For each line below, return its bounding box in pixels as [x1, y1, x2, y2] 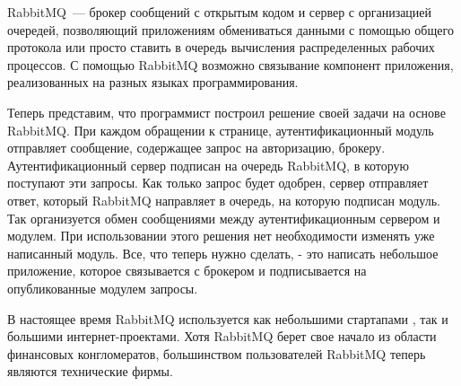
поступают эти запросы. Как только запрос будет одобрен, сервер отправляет [7, 173, 429, 192]
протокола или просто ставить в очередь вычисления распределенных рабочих [7, 38, 435, 57]
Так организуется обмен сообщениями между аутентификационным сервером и [7, 208, 440, 227]
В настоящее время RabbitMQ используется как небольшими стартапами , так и [7, 309, 448, 328]
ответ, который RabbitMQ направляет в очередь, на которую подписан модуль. [7, 190, 440, 209]
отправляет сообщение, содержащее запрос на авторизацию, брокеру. [7, 138, 386, 157]
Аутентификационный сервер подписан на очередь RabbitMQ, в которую [7, 155, 410, 174]
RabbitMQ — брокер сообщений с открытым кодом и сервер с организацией [7, 3, 432, 21]
